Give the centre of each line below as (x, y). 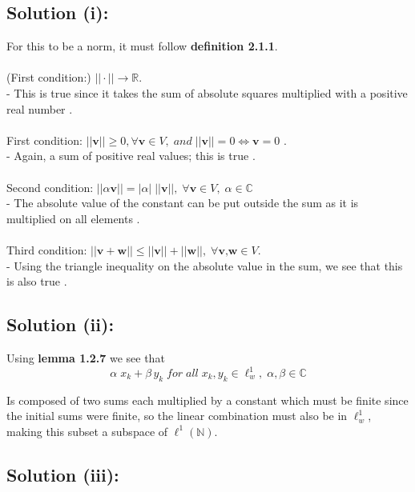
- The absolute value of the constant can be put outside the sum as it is (183, 203)
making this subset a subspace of (87, 431)
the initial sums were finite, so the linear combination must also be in (177, 416)
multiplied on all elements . (73, 218)
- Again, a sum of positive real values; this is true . (131, 156)
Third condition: (47, 249)
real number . (40, 108)
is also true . (37, 281)
